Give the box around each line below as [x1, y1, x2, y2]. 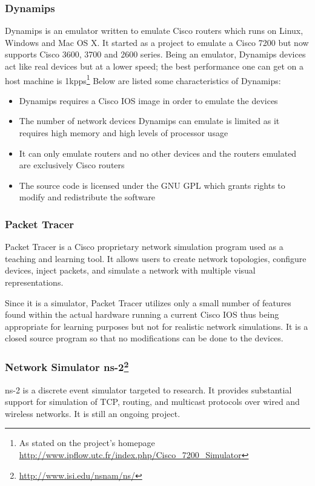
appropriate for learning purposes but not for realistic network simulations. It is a [5, 320, 308, 332]
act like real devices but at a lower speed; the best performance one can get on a [5, 60, 304, 72]
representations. [5, 276, 64, 288]
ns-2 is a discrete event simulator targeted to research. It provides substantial [5, 383, 292, 396]
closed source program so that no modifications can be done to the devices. [5, 332, 283, 344]
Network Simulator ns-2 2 [5, 358, 129, 375]
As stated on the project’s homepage [19, 436, 155, 449]
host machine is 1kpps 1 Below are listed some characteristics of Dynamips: [5, 72, 281, 87]
